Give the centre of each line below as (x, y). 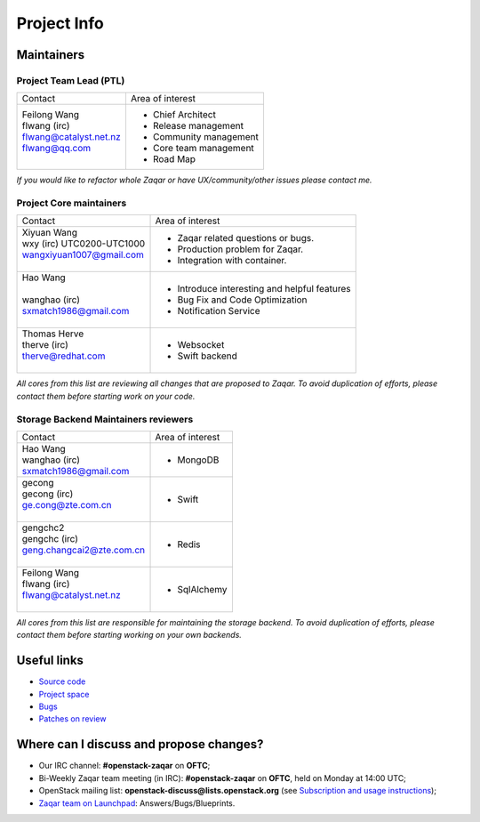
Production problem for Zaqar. (240, 249)
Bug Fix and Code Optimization (242, 300)
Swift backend (207, 356)
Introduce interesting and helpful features (264, 289)
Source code (62, 681)
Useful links (50, 661)
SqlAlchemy (202, 589)
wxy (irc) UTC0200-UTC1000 (84, 244)
